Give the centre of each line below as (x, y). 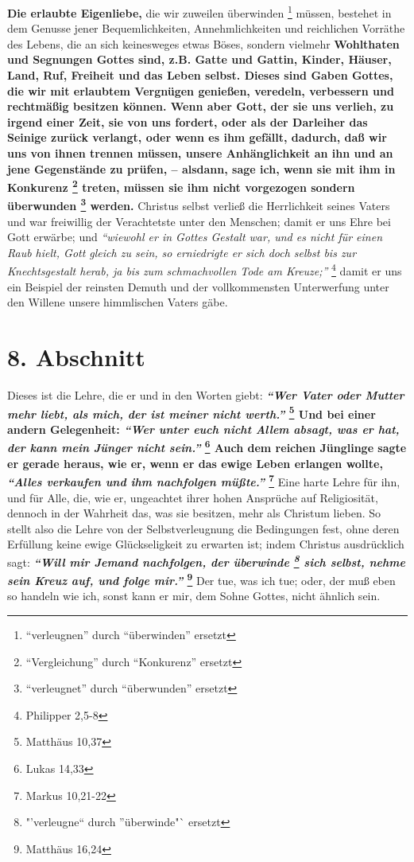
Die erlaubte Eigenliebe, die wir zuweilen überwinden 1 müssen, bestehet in (199, 12)
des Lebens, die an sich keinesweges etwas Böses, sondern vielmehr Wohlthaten (203, 43)
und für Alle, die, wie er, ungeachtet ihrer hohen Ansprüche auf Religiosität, (193, 497)
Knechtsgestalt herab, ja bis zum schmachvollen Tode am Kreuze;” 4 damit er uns (205, 270)
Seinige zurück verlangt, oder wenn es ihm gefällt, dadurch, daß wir (197, 137)
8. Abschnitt (76, 357)
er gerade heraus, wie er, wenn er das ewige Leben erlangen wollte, (195, 463)
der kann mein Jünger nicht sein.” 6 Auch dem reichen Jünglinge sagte (207, 447)
